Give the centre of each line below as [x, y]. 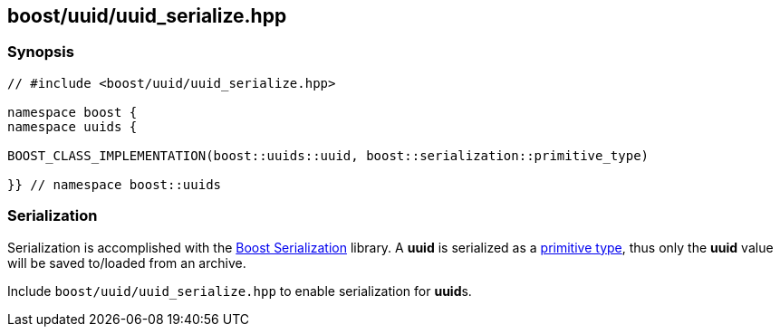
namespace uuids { [72, 126]
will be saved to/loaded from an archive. [127, 262]
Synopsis [41, 52]
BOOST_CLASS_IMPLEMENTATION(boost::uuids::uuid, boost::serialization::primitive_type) [328, 155]
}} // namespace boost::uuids [115, 184]
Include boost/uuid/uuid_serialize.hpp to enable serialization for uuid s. [240, 291]
